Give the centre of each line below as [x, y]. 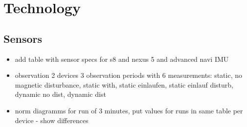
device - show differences [52, 120]
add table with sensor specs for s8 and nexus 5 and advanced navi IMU [122, 59]
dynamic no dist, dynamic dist [60, 94]
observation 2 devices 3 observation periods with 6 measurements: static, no [129, 75]
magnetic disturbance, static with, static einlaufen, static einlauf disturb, [124, 84]
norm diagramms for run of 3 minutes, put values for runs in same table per [129, 110]
